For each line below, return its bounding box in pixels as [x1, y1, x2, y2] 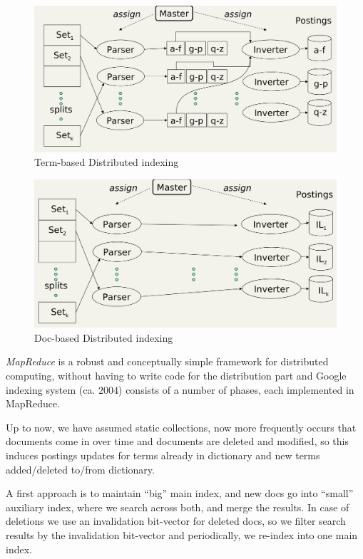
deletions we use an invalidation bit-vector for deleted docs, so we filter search [6, 513, 346, 528]
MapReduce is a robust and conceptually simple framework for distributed [6, 354, 329, 369]
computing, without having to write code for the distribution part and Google [6, 368, 347, 383]
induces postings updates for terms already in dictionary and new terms [6, 447, 320, 462]
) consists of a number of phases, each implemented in [118, 382, 354, 397]
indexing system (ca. [6, 382, 96, 397]
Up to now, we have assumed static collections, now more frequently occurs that [6, 419, 357, 434]
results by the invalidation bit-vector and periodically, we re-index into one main [6, 527, 358, 542]
